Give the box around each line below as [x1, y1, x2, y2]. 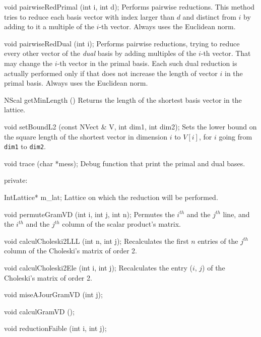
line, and [223, 209, 250, 219]
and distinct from [182, 11, 236, 22]
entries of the [198, 235, 238, 246]
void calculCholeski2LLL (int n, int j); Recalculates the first [4, 235, 189, 246]
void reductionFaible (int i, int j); [4, 323, 107, 333]
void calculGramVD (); [4, 306, 75, 316]
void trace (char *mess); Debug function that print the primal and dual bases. [4, 158, 245, 168]
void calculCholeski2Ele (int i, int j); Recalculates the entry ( [4, 262, 192, 273]
